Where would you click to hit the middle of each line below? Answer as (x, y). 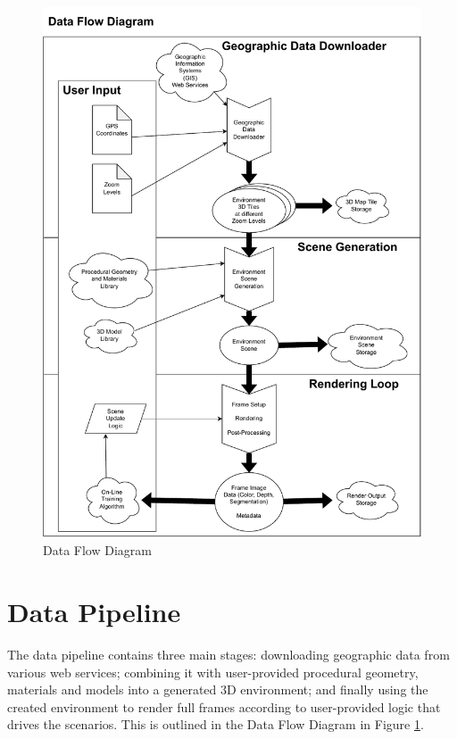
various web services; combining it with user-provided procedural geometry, (213, 672)
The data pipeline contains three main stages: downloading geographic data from (228, 655)
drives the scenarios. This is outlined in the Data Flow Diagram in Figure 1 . (216, 724)
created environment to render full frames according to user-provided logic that (224, 706)
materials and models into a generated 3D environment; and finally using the (218, 689)
